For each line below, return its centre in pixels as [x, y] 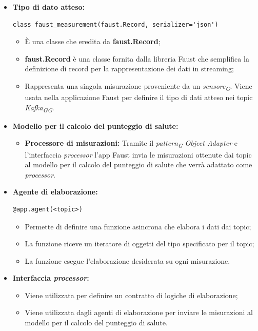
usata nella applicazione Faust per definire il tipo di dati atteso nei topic [139, 97]
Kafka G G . [39, 108]
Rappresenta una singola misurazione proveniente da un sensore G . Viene [138, 86]
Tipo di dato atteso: [49, 7]
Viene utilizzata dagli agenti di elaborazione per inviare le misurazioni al [139, 312]
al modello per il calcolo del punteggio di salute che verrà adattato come [138, 164]
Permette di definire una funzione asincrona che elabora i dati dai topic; [138, 226]
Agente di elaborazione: [55, 192]
